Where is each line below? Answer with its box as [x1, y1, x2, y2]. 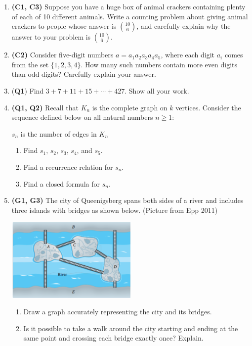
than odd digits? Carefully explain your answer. [11, 69, 156, 79]
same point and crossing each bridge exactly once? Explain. [23, 333, 204, 343]
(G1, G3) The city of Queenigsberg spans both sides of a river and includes [11, 195, 244, 205]
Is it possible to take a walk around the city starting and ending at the [23, 323, 238, 333]
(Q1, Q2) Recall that [11, 102, 79, 112]
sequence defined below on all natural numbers [11, 112, 153, 122]
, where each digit [161, 49, 215, 60]
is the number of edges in [20, 128, 97, 139]
